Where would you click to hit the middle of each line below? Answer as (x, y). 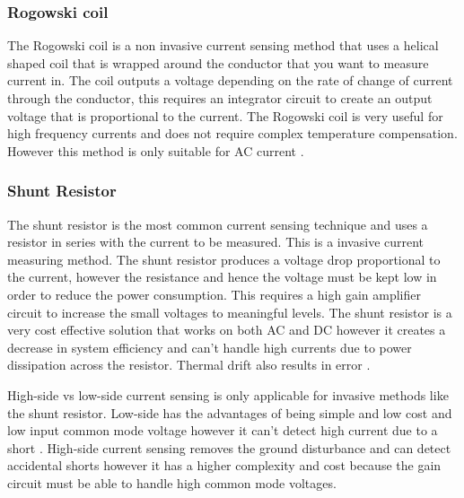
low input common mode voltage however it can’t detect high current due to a (223, 430)
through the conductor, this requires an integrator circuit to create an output (220, 98)
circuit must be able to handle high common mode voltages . (172, 482)
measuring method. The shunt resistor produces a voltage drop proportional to (224, 259)
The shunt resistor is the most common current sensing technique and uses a (218, 224)
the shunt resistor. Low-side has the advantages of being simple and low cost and (230, 412)
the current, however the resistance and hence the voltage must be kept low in (222, 277)
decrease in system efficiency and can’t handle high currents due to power (210, 347)
